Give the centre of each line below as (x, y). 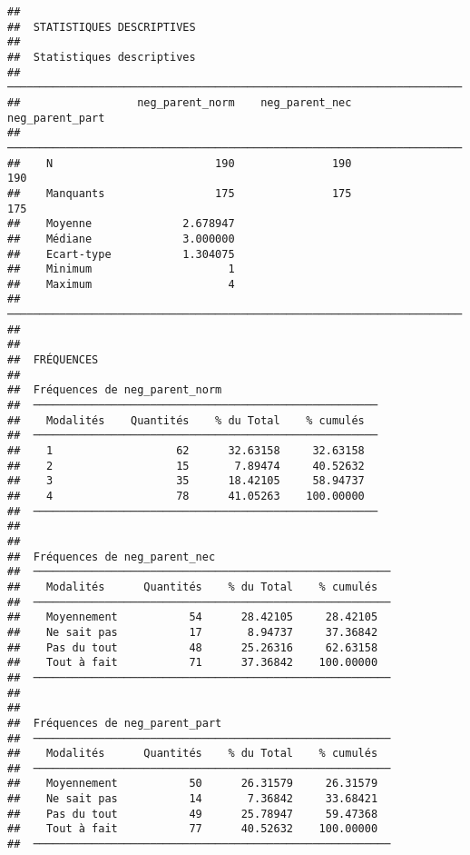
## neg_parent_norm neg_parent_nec (180, 102)
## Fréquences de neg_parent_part (115, 723)
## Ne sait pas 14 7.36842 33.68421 (193, 799)
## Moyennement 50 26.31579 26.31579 (193, 784)
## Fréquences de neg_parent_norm (115, 390)
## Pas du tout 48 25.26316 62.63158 (193, 647)
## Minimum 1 (121, 269)
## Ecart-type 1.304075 (121, 254)
